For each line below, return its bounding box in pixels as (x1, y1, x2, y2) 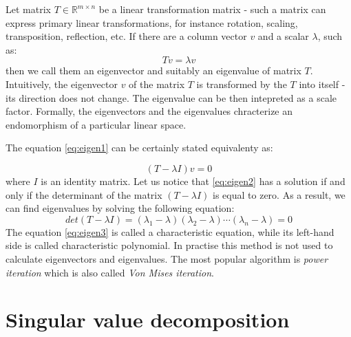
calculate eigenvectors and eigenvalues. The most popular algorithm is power (6, 251, 328, 265)
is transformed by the (196, 76, 287, 91)
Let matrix (6, 2, 51, 16)
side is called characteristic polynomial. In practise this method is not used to (6, 238, 333, 252)
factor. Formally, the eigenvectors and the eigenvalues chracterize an (6, 104, 293, 118)
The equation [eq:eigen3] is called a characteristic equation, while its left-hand (6, 224, 334, 239)
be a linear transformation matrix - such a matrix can (98, 2, 326, 16)
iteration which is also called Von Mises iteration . (6, 265, 214, 279)
